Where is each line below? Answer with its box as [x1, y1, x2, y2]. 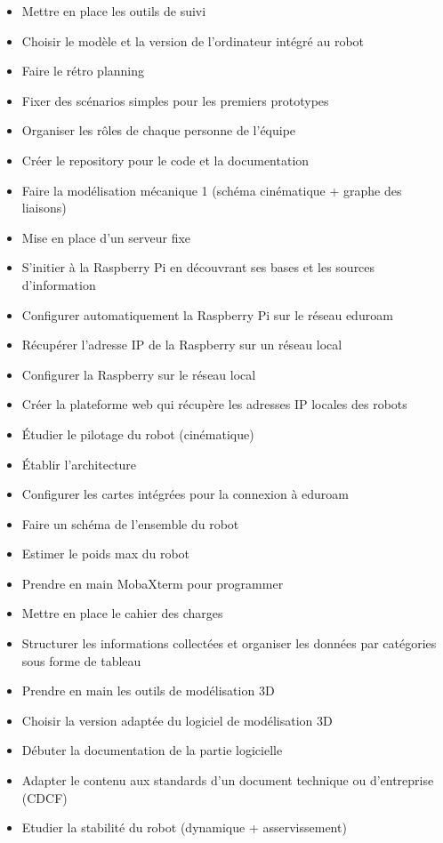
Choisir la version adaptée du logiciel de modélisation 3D [21, 711, 333, 729]
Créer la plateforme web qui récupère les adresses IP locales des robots [21, 395, 407, 413]
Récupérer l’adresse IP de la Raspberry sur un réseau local [21, 335, 342, 354]
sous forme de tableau [21, 651, 141, 670]
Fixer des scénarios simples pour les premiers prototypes [21, 91, 329, 109]
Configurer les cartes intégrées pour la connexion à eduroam [21, 485, 349, 503]
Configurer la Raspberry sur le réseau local [21, 365, 256, 383]
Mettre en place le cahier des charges [21, 604, 223, 622]
